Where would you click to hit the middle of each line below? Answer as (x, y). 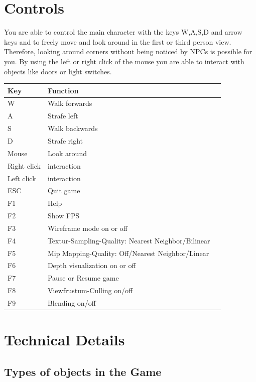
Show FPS (63, 216)
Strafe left (63, 116)
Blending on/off (72, 302)
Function (63, 90)
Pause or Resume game (83, 278)
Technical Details (65, 340)
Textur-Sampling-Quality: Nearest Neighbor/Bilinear (129, 240)
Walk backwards (73, 128)
